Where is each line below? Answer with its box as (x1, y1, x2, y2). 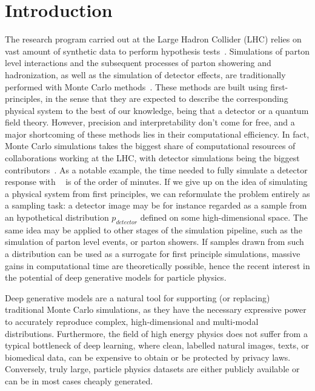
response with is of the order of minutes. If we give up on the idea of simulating (5, 175, 308, 188)
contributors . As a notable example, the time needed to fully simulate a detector (5, 163, 308, 176)
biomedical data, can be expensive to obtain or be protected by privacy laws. (5, 350, 291, 363)
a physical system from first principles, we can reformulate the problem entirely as (5, 187, 310, 199)
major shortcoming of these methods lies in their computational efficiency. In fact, (5, 127, 310, 140)
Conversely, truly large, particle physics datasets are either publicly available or (5, 363, 300, 375)
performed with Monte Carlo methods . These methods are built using (5, 80, 268, 93)
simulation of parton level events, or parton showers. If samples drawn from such (5, 235, 304, 248)
